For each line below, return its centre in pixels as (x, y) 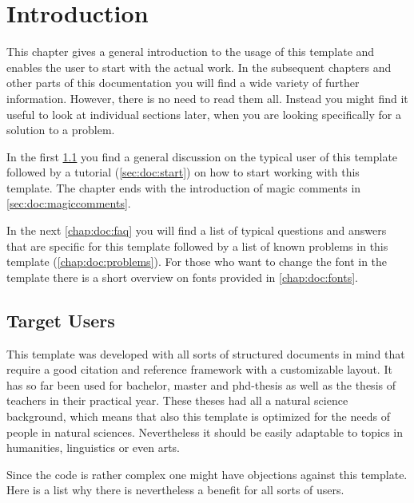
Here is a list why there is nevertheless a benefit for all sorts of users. (175, 490)
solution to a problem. (61, 130)
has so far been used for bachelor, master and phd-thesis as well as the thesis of (201, 384)
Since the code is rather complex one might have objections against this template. (207, 474)
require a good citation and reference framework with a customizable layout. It (199, 369)
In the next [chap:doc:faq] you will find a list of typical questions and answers (197, 230)
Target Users (61, 320)
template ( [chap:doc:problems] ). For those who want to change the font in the (197, 261)
